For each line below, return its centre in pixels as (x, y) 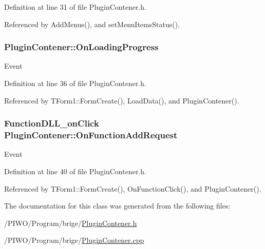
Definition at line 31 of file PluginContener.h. (75, 7)
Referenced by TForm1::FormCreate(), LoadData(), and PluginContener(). (122, 100)
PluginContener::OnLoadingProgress (81, 47)
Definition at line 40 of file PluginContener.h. (75, 171)
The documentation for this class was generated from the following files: (117, 206)
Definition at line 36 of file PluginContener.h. (75, 83)
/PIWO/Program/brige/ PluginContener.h (71, 223)
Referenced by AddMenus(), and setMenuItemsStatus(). (92, 24)
